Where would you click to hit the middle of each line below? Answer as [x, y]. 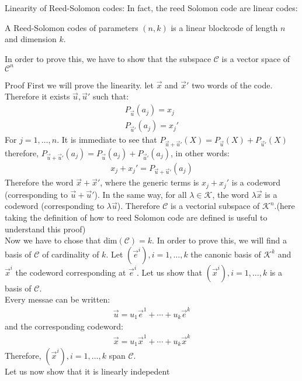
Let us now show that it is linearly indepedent [87, 371]
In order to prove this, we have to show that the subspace [108, 58]
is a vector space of [256, 58]
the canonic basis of [226, 254]
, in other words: [200, 152]
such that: [111, 96]
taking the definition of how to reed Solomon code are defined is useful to [136, 217]
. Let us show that [170, 272]
